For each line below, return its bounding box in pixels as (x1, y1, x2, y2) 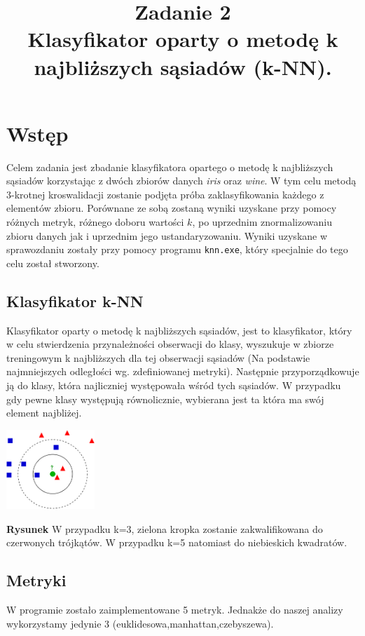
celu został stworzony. (6, 255, 99, 270)
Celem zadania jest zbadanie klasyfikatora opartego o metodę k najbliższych (6, 159, 333, 174)
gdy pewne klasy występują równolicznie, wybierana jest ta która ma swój (6, 391, 324, 406)
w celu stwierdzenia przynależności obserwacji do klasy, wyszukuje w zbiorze (6, 337, 334, 351)
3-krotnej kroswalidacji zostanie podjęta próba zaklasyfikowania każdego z (6, 187, 324, 201)
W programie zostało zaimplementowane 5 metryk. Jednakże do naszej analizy (6, 602, 343, 617)
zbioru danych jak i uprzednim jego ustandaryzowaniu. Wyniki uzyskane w (6, 228, 328, 243)
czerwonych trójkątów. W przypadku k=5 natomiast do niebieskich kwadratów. (6, 535, 347, 550)
